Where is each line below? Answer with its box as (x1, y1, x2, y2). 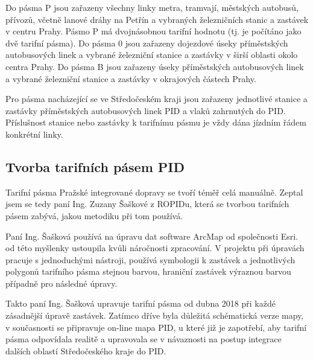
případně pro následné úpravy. (5, 276, 118, 289)
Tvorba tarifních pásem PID (5, 157, 185, 176)
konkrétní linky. (5, 127, 63, 140)
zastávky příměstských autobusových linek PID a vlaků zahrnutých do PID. (5, 104, 286, 117)
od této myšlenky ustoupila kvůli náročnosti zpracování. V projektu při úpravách (5, 241, 305, 254)
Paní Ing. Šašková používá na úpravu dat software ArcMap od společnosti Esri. (5, 229, 299, 242)
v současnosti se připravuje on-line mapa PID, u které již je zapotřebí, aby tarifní (5, 321, 307, 333)
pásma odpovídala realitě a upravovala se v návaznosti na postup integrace (5, 333, 282, 345)
